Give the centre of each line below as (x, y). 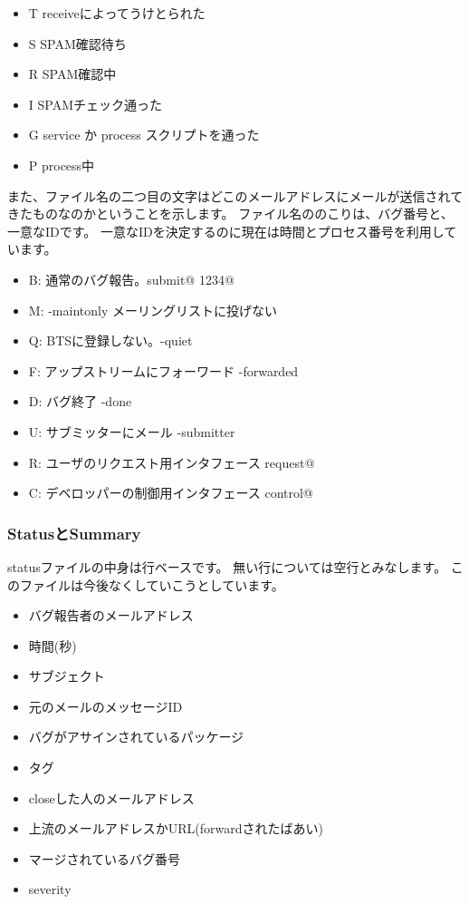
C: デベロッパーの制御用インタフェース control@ (171, 493)
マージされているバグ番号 (105, 858)
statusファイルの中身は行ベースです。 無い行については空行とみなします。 (227, 566)
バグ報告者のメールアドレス (111, 615)
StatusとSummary (74, 533)
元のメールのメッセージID (105, 706)
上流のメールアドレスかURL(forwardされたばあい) (176, 828)
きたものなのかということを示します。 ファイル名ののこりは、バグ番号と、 (230, 214)
